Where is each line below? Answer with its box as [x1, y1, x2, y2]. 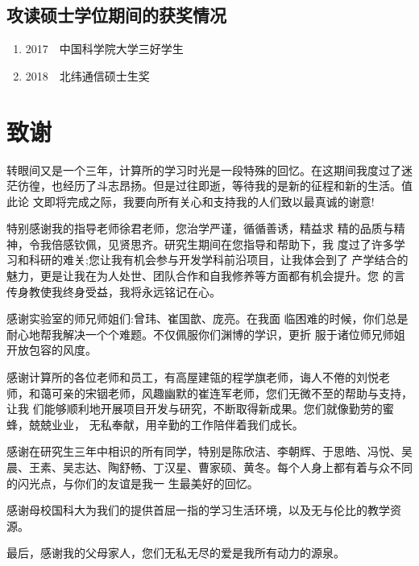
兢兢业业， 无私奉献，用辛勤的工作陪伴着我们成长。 [28, 415, 304, 432]
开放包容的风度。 [6, 341, 97, 358]
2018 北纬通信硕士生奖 [25, 67, 150, 84]
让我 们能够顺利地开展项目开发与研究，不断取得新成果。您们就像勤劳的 [6, 400, 383, 417]
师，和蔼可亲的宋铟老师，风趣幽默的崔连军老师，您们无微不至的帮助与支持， [6, 384, 413, 401]
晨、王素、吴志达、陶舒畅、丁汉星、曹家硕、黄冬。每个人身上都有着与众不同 [6, 459, 413, 476]
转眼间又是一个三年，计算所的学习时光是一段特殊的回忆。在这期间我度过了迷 [6, 161, 413, 178]
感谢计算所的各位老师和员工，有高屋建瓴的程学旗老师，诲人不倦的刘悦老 [6, 369, 390, 386]
